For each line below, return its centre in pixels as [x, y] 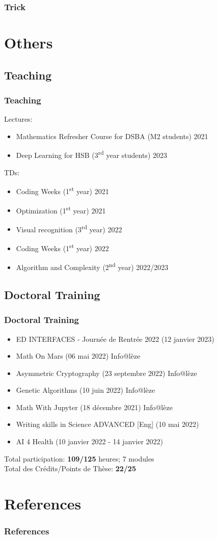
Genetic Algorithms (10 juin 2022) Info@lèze [86, 390]
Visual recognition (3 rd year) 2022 [69, 228]
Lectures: [18, 119]
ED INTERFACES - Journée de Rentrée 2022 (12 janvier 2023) [115, 339]
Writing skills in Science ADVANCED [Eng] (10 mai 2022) [107, 424]
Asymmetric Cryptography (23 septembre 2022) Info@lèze [106, 373]
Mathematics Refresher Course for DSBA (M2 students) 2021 [112, 136]
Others [29, 43]
